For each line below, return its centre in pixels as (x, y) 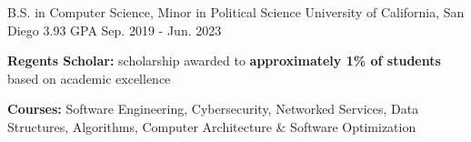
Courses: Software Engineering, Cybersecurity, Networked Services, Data (213, 109)
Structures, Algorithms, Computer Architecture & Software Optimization (212, 126)
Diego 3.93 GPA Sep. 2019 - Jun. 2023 (115, 30)
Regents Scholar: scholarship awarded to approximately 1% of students (224, 61)
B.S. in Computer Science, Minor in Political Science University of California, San (236, 12)
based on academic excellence (89, 78)
